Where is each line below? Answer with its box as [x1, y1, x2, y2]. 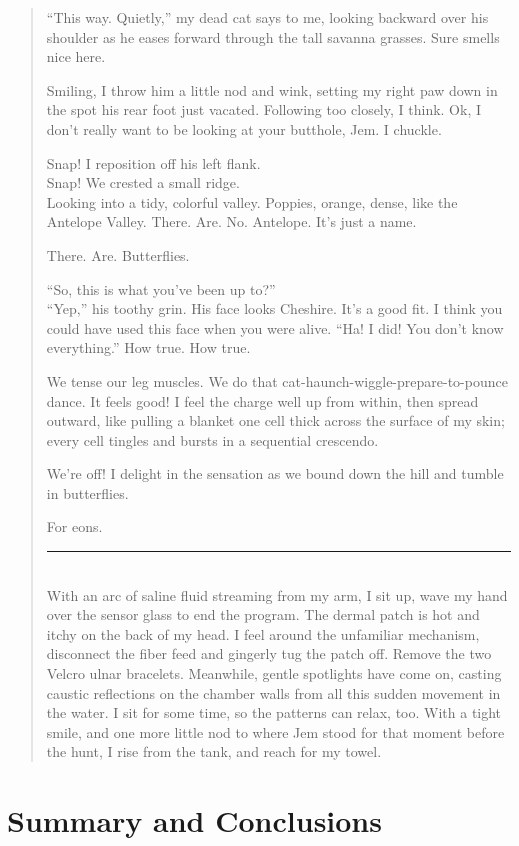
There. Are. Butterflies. [46, 244, 190, 265]
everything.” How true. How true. [46, 337, 251, 358]
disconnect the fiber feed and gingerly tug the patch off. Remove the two [46, 643, 492, 664]
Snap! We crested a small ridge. [46, 172, 240, 193]
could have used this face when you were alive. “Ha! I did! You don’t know [46, 317, 504, 338]
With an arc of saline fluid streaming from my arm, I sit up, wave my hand [46, 584, 508, 605]
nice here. [46, 46, 106, 67]
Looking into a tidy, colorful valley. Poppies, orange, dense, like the [46, 191, 458, 212]
